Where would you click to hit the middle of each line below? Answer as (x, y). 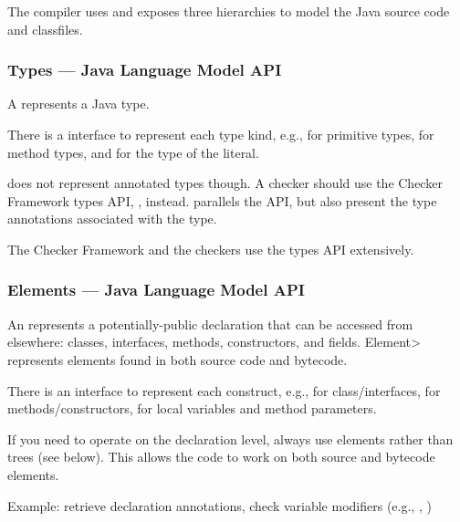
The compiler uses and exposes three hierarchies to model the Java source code (229, 11)
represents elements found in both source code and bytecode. (178, 359)
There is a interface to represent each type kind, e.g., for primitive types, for (221, 134)
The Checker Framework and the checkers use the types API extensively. (211, 249)
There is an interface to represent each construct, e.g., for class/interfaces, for (224, 390)
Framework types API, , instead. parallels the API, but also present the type (222, 200)
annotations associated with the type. (112, 219)
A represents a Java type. (78, 104)
